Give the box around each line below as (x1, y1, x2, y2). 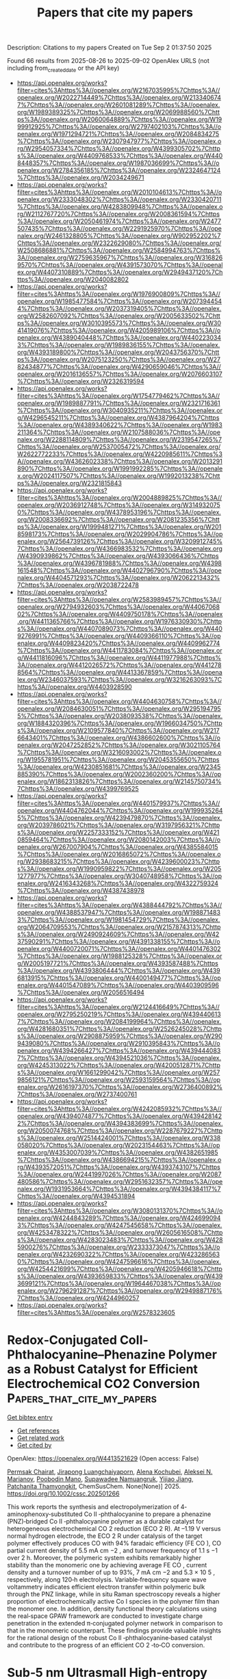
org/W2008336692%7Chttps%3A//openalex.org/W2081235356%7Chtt (16, 515, 220, 523)
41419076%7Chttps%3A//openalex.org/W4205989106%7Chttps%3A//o (16, 326, 221, 334)
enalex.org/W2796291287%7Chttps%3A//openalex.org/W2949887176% (16, 1286, 222, 1295)
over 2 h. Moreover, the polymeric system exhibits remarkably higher (7, 1553, 202, 1562)
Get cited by (16, 1441, 52, 1449)
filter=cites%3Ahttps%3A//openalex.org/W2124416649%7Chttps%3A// (16, 1002, 220, 1011)
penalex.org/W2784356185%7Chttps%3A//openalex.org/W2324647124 (16, 166, 221, 174)
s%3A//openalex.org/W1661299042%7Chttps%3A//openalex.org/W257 (16, 1068, 220, 1076)
